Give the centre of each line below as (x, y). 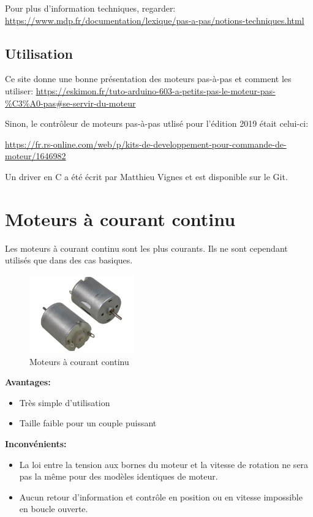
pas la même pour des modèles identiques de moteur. (119, 476)
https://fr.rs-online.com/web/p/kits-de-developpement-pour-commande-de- (146, 144)
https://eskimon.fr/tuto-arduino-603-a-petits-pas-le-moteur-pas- (156, 90)
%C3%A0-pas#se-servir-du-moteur (70, 103)
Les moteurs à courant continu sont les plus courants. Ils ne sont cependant (146, 248)
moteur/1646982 (36, 156)
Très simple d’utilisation (65, 402)
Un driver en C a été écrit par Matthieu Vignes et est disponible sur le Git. (146, 176)
